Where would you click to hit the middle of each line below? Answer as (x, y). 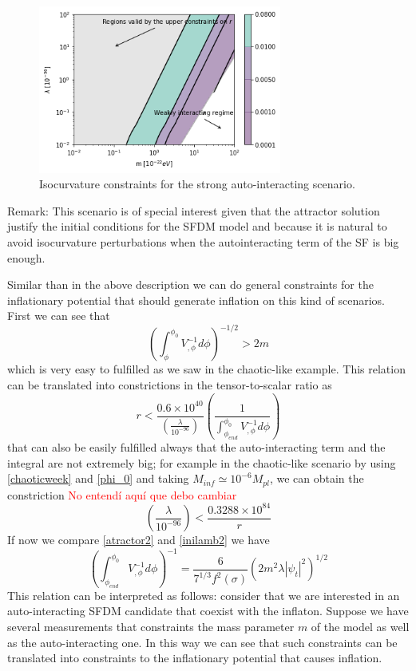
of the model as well (360, 627)
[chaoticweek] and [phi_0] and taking (98, 478)
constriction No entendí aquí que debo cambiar (122, 494)
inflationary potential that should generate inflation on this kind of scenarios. (196, 300)
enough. (26, 257)
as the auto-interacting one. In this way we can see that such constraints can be (202, 642)
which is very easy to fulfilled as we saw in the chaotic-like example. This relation (206, 369)
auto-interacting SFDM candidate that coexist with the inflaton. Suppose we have (208, 611)
